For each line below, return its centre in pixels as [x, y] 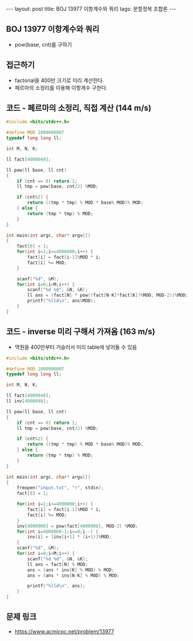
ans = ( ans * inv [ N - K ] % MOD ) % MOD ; [74, 575]
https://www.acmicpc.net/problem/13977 [64, 631]
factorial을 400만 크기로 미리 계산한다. [59, 80]
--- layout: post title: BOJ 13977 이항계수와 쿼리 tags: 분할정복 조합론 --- [91, 9]
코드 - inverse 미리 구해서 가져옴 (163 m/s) [81, 332]
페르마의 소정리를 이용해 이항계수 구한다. [61, 87]
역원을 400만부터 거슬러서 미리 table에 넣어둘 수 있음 [76, 347]
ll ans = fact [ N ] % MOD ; [58, 564]
